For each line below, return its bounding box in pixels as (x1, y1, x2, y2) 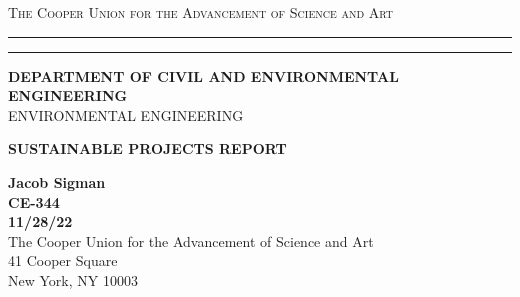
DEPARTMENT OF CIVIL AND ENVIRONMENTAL (8, 65, 399, 86)
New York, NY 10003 (8, 269, 138, 290)
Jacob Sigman (8, 171, 106, 192)
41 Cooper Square (8, 250, 118, 271)
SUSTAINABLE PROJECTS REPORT (8, 138, 287, 159)
